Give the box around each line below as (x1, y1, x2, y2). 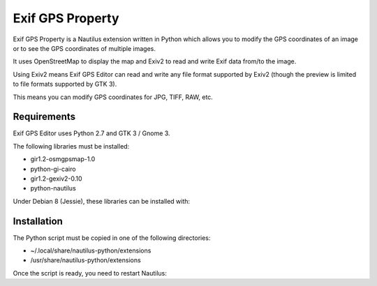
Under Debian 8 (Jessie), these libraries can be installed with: (13, 197, 191, 205)
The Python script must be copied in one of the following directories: (13, 234, 211, 242)
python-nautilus (30, 184, 76, 193)
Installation (13, 215, 63, 227)
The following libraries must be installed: (13, 142, 130, 150)
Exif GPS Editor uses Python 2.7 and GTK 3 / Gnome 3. (13, 129, 170, 137)
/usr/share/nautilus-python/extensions (30, 256, 141, 264)
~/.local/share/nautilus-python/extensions (30, 246, 151, 255)
